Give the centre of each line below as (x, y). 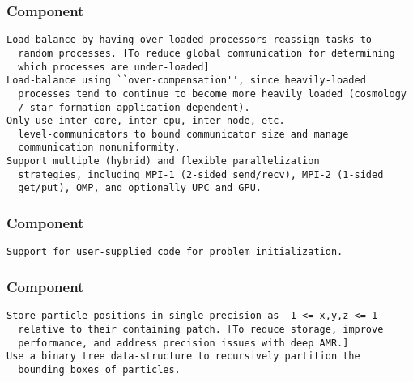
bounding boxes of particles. (99, 369)
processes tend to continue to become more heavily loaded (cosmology (212, 93)
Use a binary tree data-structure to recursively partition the (183, 357)
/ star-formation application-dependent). (134, 107)
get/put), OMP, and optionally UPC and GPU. (140, 188)
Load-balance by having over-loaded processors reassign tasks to (189, 40)
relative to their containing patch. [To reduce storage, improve (201, 329)
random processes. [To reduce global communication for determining (206, 53)
